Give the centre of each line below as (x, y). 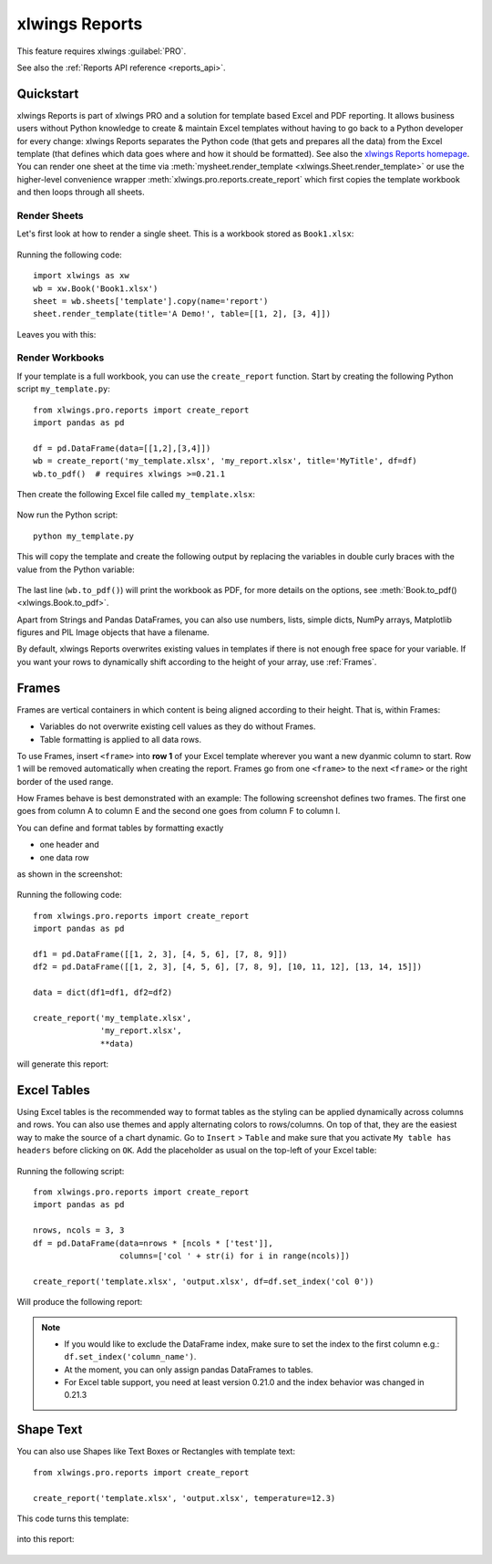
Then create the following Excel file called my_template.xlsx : (136, 494)
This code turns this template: (73, 1518)
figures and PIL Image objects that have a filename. (113, 632)
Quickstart (48, 94)
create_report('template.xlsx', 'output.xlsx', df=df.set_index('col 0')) (204, 1281)
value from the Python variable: (76, 569)
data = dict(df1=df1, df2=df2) (103, 993)
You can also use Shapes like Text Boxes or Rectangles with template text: (156, 1452)
